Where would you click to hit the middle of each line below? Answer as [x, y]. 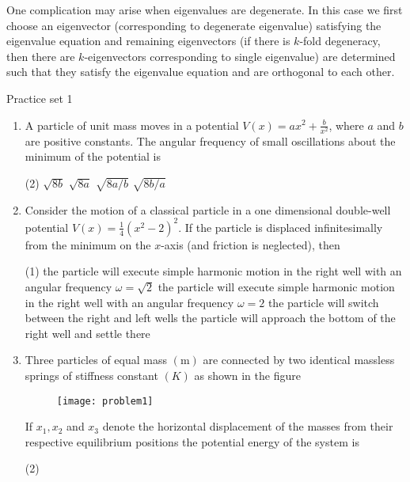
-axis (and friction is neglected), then [251, 244]
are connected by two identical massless [299, 360]
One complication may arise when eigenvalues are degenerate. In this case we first [205, 9]
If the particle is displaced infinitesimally [284, 227]
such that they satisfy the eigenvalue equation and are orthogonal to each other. [201, 72]
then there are [41, 56]
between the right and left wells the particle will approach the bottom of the [210, 318]
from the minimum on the [88, 244]
